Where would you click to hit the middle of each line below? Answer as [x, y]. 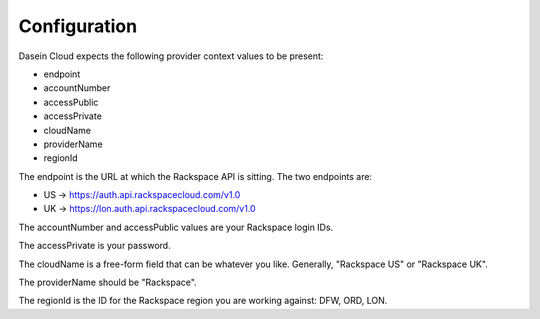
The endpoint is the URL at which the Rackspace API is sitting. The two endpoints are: [195, 176]
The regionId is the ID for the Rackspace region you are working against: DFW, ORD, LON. [203, 301]
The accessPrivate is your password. [94, 246]
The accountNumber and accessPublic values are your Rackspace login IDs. [176, 227]
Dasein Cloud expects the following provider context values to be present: [171, 56]
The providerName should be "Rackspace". [107, 282]
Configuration [78, 26]
